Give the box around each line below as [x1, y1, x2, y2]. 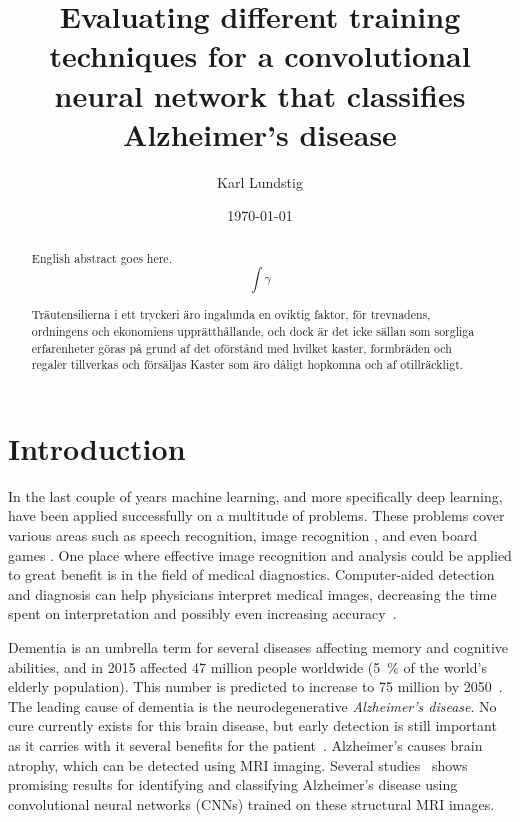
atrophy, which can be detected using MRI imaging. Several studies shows [8, 754, 468, 775]
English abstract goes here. [31, 249, 172, 266]
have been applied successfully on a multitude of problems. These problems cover [8, 505, 505, 526]
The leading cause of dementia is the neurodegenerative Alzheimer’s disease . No [8, 695, 497, 716]
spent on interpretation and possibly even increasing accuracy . [8, 603, 397, 624]
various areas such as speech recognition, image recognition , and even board [8, 524, 478, 545]
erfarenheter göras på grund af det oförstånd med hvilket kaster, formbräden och [31, 339, 452, 356]
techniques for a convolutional [49, 35, 471, 76]
